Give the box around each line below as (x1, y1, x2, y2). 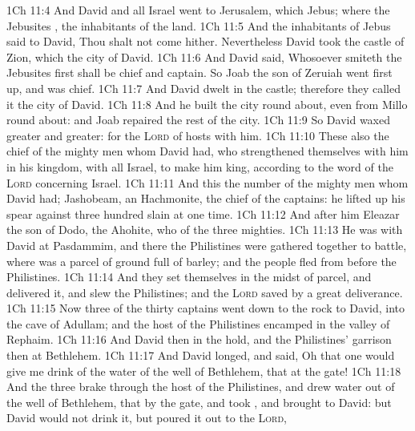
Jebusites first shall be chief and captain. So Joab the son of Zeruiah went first (6, 64, 393, 81)
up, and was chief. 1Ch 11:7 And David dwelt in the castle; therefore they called (6, 79, 401, 96)
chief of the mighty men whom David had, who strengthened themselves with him (6, 143, 409, 159)
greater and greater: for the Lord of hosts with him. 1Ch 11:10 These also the (6, 127, 389, 143)
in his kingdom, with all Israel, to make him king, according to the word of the (6, 158, 393, 175)
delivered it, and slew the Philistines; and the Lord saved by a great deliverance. (6, 284, 403, 300)
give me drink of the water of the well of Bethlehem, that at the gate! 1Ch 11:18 (6, 362, 401, 379)
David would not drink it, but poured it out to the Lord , (6, 409, 287, 426)
